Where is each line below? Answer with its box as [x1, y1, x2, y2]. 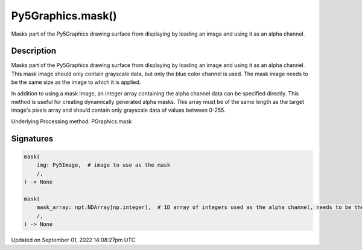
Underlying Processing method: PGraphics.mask [11, 118, 132, 125]
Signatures [11, 133, 54, 144]
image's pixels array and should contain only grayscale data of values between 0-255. [11, 106, 226, 114]
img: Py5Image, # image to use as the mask [36, 162, 171, 168]
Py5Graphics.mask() [11, 9, 117, 22]
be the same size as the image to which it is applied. [11, 79, 141, 86]
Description [11, 46, 57, 56]
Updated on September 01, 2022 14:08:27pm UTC [11, 236, 136, 243]
